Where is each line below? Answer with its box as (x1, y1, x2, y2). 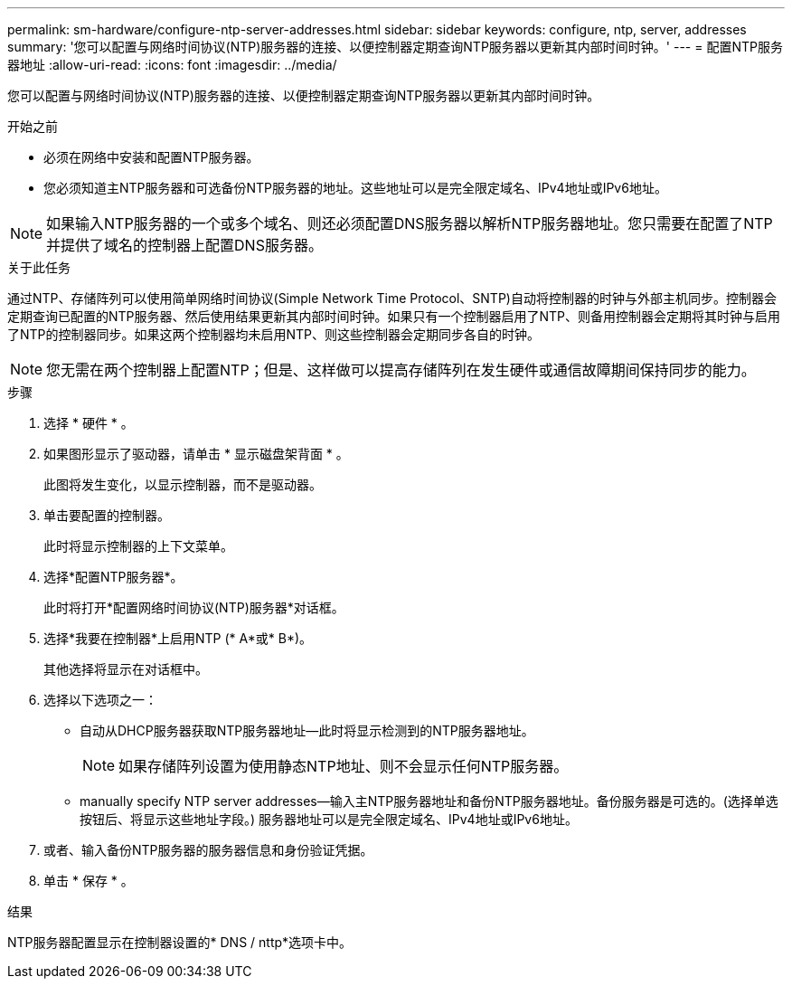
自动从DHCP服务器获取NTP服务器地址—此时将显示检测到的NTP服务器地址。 (80, 723, 534, 738)
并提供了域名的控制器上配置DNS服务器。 (46, 236, 323, 254)
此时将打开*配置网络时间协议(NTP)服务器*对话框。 (43, 600, 344, 615)
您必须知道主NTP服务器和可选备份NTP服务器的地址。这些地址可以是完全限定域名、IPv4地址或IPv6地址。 (43, 180, 667, 195)
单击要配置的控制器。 (43, 507, 170, 523)
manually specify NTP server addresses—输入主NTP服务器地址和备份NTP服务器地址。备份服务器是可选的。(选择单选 (80, 793, 778, 809)
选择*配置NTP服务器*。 (43, 569, 184, 584)
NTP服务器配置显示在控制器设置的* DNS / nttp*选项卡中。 (7, 934, 353, 950)
